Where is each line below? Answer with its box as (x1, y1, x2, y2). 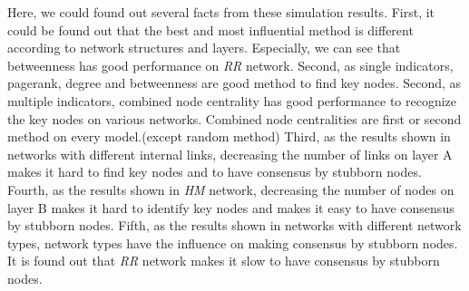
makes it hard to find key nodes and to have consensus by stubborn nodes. (7, 162, 422, 181)
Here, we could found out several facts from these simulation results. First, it (7, 3, 435, 21)
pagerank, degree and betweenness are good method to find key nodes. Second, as (7, 73, 462, 92)
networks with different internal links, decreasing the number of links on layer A (7, 144, 453, 163)
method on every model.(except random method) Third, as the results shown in (7, 127, 451, 146)
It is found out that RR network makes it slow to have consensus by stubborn (7, 251, 440, 270)
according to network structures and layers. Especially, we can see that (7, 38, 401, 57)
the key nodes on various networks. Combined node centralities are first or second (7, 109, 462, 128)
